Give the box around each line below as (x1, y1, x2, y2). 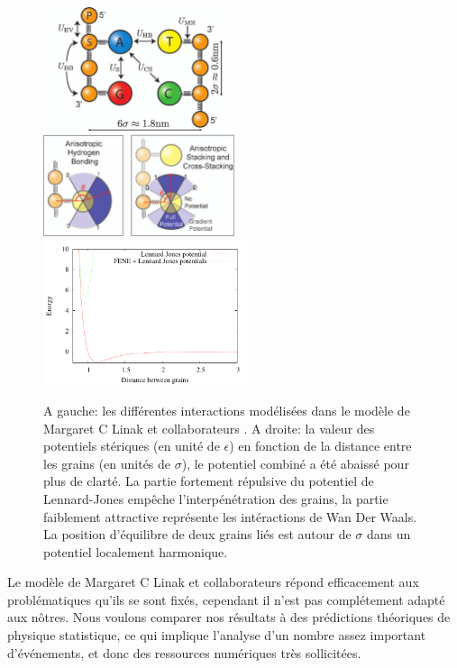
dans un (367, 525, 411, 544)
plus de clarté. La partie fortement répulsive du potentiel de (43, 471, 374, 490)
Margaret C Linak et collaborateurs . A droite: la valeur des (43, 418, 375, 437)
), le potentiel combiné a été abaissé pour (181, 453, 409, 472)
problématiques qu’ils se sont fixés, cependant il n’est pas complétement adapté (7, 590, 445, 609)
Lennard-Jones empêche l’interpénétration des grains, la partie (43, 489, 388, 508)
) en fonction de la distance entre (229, 436, 412, 455)
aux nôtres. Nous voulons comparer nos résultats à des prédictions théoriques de (7, 608, 451, 627)
